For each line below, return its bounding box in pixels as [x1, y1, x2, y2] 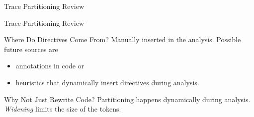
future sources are [4, 44, 58, 54]
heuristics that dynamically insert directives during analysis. [15, 77, 199, 87]
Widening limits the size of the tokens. [4, 104, 121, 114]
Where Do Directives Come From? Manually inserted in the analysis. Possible [4, 34, 241, 45]
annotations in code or [15, 60, 85, 71]
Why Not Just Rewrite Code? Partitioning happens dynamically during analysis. [4, 94, 251, 104]
